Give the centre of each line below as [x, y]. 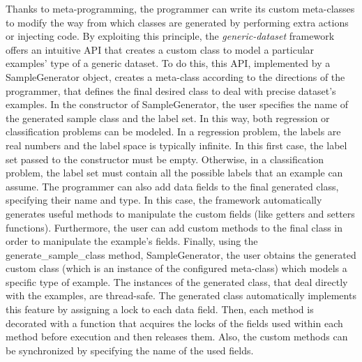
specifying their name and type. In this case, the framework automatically [164, 200]
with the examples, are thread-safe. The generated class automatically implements [181, 295]
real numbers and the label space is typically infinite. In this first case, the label [176, 145]
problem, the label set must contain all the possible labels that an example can [174, 173]
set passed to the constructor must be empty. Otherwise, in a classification [165, 159]
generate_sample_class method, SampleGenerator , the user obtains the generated [181, 254]
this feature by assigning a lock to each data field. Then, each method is [160, 309]
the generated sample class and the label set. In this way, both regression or [168, 118]
